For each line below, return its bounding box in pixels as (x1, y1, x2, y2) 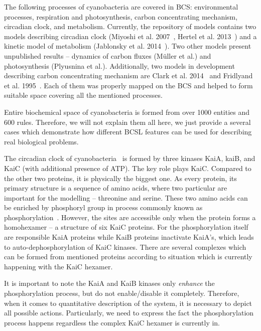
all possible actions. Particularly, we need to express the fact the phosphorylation (4, 307, 254, 318)
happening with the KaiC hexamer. (4, 261, 113, 271)
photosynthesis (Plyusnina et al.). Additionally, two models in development (4, 60, 235, 71)
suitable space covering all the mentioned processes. (4, 90, 163, 100)
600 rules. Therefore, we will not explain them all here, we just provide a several (4, 116, 251, 127)
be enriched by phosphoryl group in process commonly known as (4, 202, 203, 213)
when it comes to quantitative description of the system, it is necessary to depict (4, 297, 252, 308)
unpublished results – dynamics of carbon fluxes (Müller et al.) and (4, 50, 211, 61)
